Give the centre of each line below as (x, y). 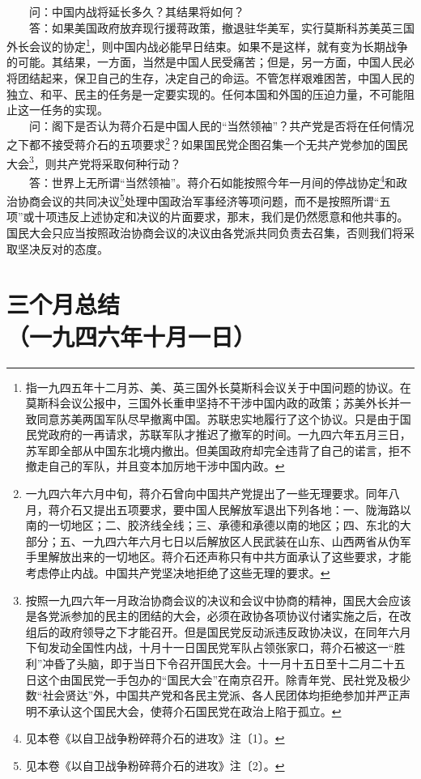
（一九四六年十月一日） (132, 336)
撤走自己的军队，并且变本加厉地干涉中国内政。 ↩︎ (155, 466)
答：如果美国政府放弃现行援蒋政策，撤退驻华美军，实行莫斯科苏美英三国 (221, 27)
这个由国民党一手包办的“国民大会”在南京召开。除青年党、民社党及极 (218, 679)
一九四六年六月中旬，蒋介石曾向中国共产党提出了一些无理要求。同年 (207, 494)
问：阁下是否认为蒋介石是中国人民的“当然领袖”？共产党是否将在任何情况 (221, 125)
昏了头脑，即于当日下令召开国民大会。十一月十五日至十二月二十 (224, 663)
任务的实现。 (74, 110)
